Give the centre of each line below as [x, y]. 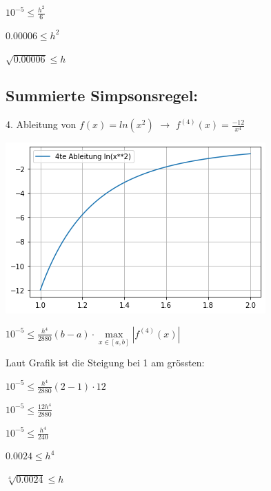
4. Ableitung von [41, 124]
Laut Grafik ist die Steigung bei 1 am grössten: [105, 363]
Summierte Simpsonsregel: [102, 95]
